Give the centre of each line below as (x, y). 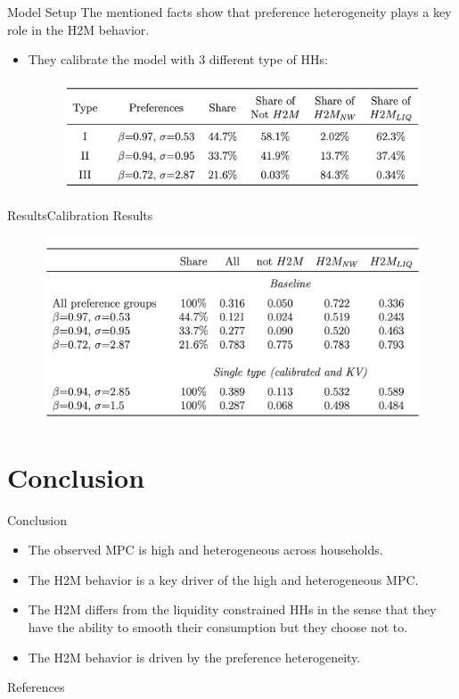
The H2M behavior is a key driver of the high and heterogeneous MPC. (223, 579)
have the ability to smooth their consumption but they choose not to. (218, 626)
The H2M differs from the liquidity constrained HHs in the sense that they (232, 609)
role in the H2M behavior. (78, 29)
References (36, 687)
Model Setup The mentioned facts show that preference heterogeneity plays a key (229, 12)
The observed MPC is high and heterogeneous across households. (205, 550)
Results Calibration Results (80, 215)
